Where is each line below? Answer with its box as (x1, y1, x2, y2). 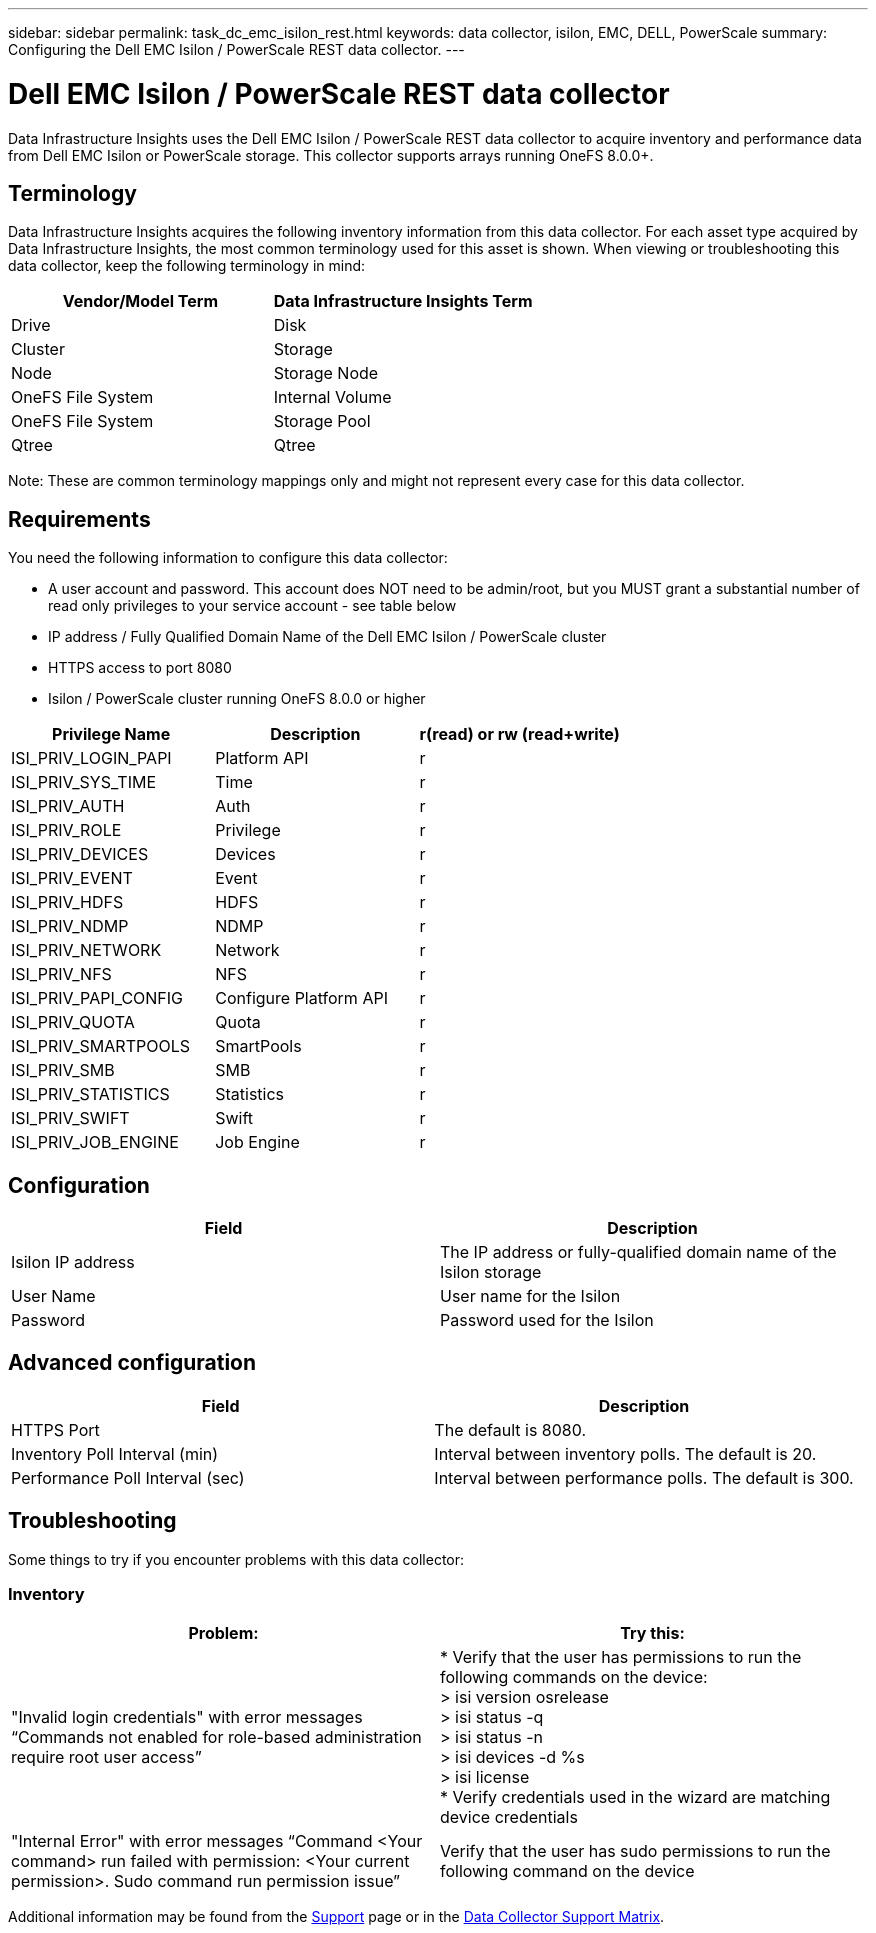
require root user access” (11, 1747, 202, 1768)
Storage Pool (273, 411, 371, 432)
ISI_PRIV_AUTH (11, 796, 125, 817)
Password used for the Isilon (440, 1310, 654, 1331)
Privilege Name (52, 724, 171, 745)
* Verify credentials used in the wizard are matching (440, 1787, 831, 1808)
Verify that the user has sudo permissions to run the (440, 1841, 831, 1862)
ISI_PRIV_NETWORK (11, 940, 162, 961)
